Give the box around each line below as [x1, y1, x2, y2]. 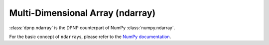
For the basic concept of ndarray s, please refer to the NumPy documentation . [9, 34, 171, 40]
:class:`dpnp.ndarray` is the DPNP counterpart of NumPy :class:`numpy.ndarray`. [9, 25, 175, 31]
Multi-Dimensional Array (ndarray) [9, 7, 156, 18]
